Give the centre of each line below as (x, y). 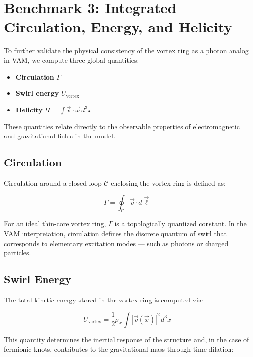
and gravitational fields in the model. (59, 136)
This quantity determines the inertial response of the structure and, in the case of (126, 339)
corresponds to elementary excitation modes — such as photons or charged (116, 243)
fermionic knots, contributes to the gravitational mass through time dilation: (119, 349)
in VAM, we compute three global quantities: (71, 60)
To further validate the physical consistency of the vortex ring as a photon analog (126, 50)
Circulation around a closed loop (53, 183)
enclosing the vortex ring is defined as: (168, 183)
